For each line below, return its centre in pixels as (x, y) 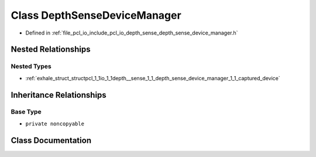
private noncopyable (55, 124)
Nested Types (31, 66)
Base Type (26, 112)
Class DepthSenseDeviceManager (96, 15)
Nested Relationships (51, 50)
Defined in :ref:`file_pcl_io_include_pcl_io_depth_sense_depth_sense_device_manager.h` (132, 33)
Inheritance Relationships (59, 95)
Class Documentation (51, 140)
